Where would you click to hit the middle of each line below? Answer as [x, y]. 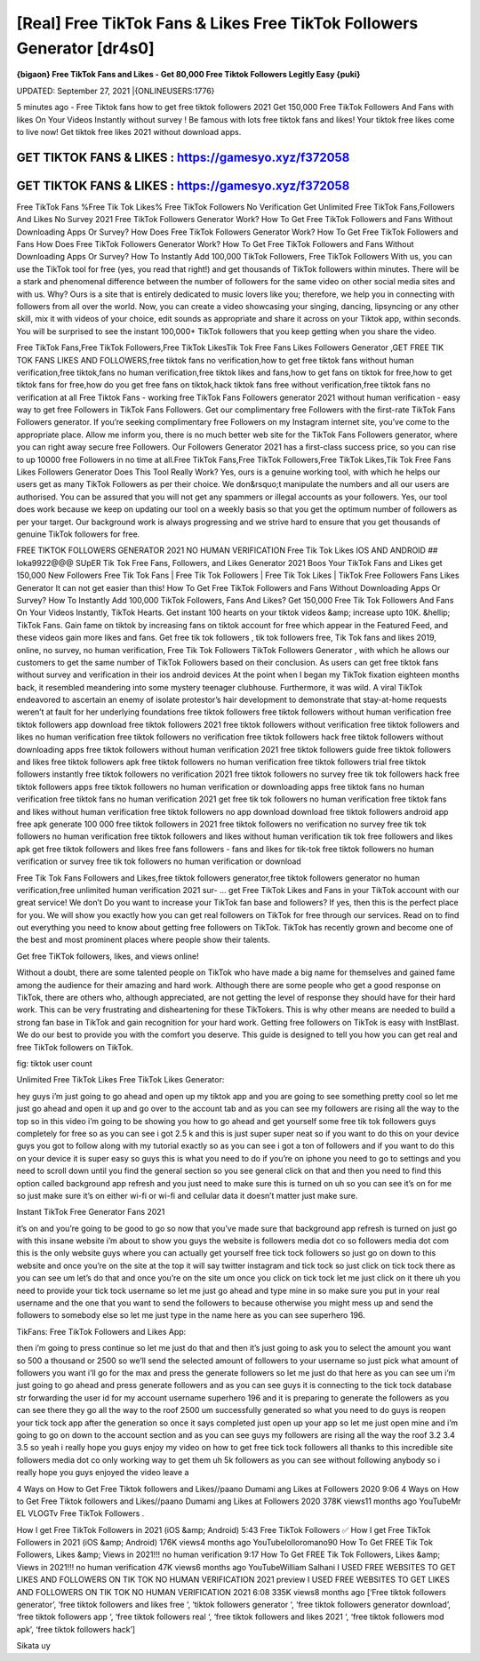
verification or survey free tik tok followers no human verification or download [159, 861]
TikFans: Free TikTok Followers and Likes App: [101, 1331]
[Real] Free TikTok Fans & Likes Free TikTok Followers [217, 23]
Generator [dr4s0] [85, 48]
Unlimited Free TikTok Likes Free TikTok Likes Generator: [120, 1080]
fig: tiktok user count [54, 1063]
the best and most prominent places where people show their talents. [144, 940]
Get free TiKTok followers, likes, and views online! [108, 956]
